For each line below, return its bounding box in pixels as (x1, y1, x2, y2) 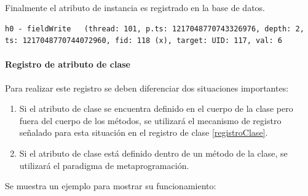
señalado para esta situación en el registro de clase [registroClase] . (19, 126, 268, 139)
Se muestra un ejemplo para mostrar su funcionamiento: (5, 179, 216, 192)
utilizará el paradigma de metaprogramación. (19, 159, 189, 171)
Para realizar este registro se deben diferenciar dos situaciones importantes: (5, 81, 289, 94)
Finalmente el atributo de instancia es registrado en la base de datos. (5, 1, 266, 14)
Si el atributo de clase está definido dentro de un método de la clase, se (19, 146, 288, 159)
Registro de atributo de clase (5, 58, 130, 71)
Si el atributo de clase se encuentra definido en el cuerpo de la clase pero (19, 102, 293, 115)
